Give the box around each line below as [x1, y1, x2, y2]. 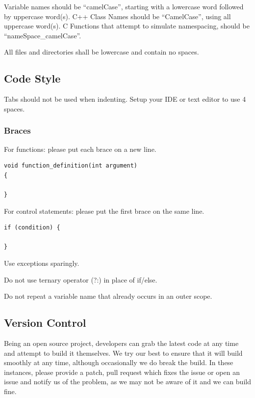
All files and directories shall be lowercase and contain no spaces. [4, 47, 199, 57]
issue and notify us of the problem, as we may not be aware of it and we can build [4, 376, 251, 387]
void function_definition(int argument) [4, 162, 138, 170]
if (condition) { [4, 224, 60, 231]
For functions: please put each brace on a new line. [4, 143, 156, 154]
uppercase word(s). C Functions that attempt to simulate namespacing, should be [4, 21, 250, 31]
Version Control [4, 315, 86, 330]
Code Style [4, 71, 61, 86]
